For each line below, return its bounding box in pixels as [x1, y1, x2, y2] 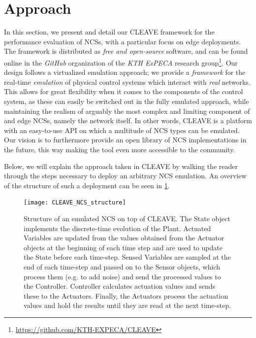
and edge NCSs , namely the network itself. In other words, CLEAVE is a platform [4, 115, 252, 126]
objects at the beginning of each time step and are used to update [24, 242, 223, 252]
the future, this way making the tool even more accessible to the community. [4, 144, 235, 154]
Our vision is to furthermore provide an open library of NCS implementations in [4, 135, 247, 145]
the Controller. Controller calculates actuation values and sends [24, 281, 215, 291]
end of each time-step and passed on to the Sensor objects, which [24, 261, 220, 271]
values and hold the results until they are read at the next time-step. [24, 300, 231, 310]
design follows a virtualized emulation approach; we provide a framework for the [4, 67, 246, 77]
